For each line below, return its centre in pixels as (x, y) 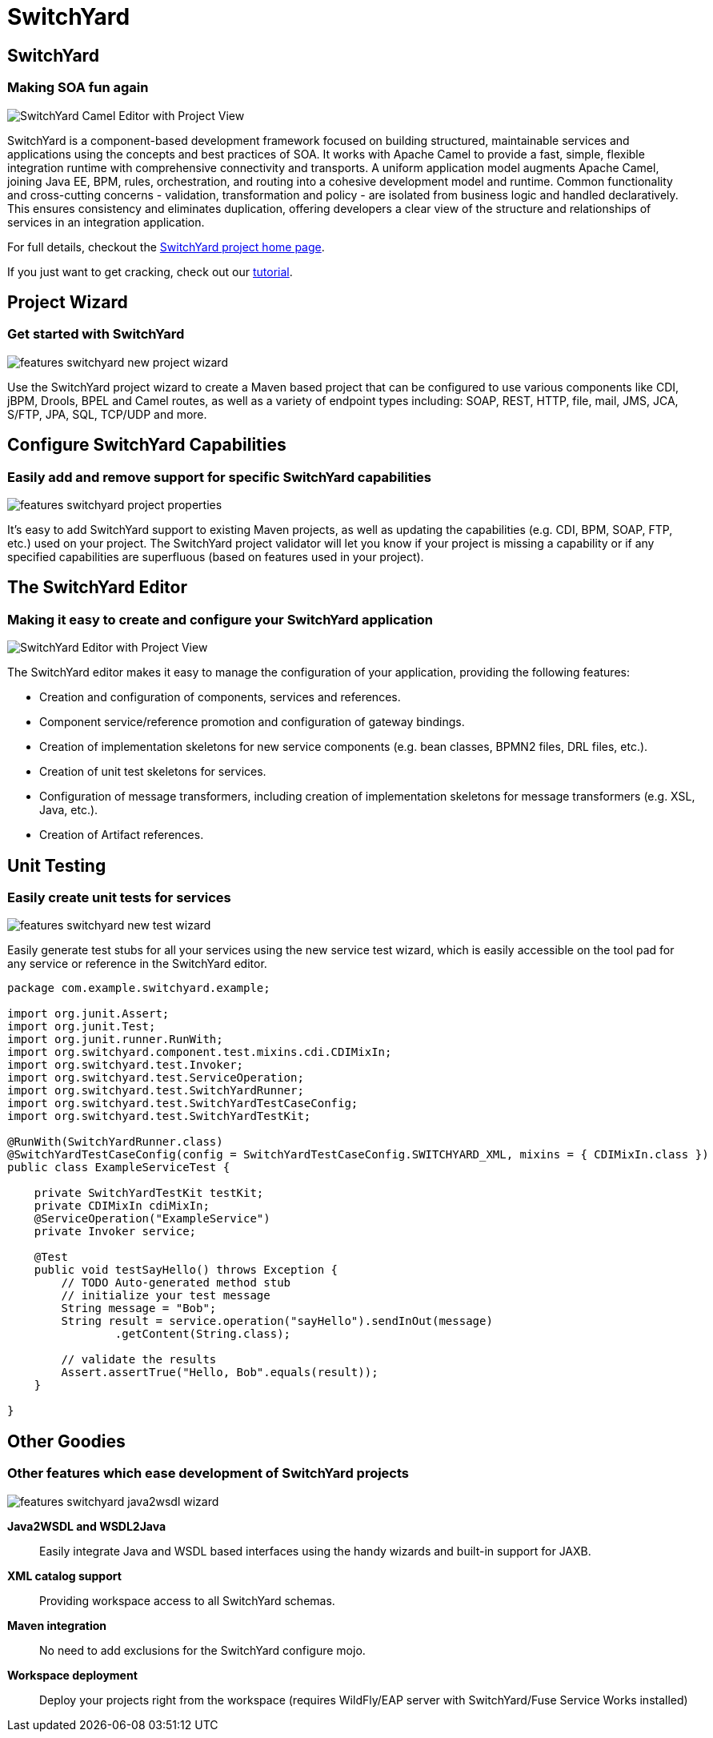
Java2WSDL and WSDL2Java (87, 1526)
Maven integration (57, 1625)
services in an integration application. (106, 222)
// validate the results (139, 1360)
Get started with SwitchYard (96, 334)
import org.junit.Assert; (88, 1014)
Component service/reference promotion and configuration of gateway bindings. (252, 722)
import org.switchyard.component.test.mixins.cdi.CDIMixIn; (200, 1052)
